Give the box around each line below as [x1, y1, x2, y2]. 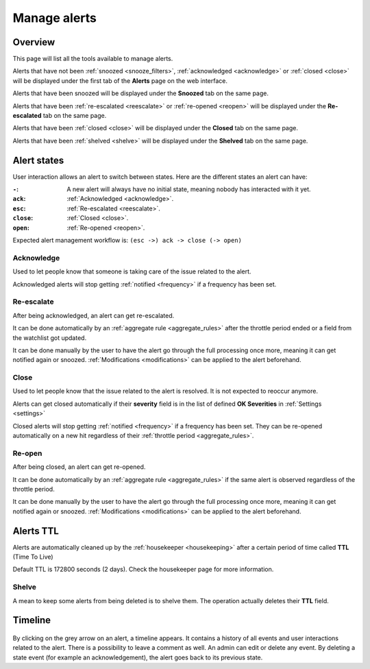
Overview [12, 36, 56, 48]
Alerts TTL [12, 525, 60, 537]
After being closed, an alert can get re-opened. [12, 463, 146, 471]
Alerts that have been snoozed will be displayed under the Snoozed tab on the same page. [12, 89, 269, 97]
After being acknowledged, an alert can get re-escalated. [12, 311, 175, 319]
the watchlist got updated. [12, 333, 87, 342]
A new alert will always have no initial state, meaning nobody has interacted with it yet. [66, 185, 311, 193]
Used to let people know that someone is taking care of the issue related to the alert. [12, 267, 251, 276]
